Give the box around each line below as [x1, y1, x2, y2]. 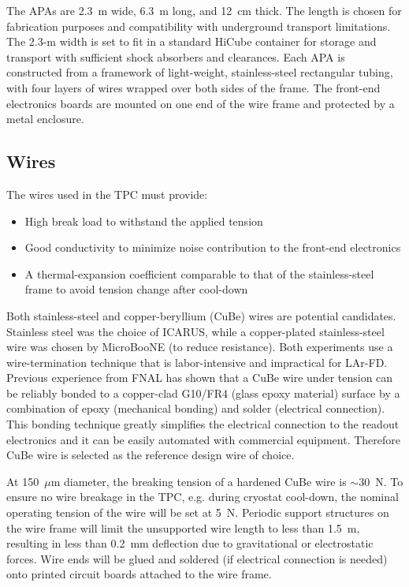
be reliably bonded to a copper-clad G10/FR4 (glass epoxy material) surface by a [6, 384, 400, 401]
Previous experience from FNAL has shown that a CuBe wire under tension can [6, 369, 393, 386]
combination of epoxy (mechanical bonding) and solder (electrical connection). [6, 400, 385, 417]
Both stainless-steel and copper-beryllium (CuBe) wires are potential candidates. [6, 307, 396, 323]
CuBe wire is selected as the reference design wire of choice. [6, 447, 295, 463]
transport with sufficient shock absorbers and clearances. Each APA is [6, 48, 345, 65]
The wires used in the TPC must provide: [6, 185, 208, 202]
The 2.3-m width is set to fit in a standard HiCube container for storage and [6, 33, 377, 50]
